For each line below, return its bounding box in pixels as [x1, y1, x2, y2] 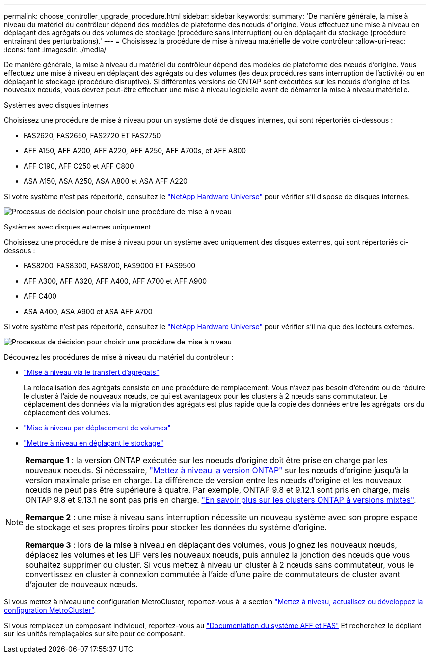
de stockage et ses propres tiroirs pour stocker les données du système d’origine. [25, 522, 327, 532]
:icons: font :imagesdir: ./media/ [4, 45, 107, 54]
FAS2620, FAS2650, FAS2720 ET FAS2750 [24, 131, 161, 140]
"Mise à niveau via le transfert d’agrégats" [24, 368, 160, 376]
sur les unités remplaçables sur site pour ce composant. [4, 629, 185, 638]
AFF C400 [24, 292, 57, 300]
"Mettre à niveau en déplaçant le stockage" [24, 439, 164, 447]
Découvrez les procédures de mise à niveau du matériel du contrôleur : [4, 353, 234, 361]
